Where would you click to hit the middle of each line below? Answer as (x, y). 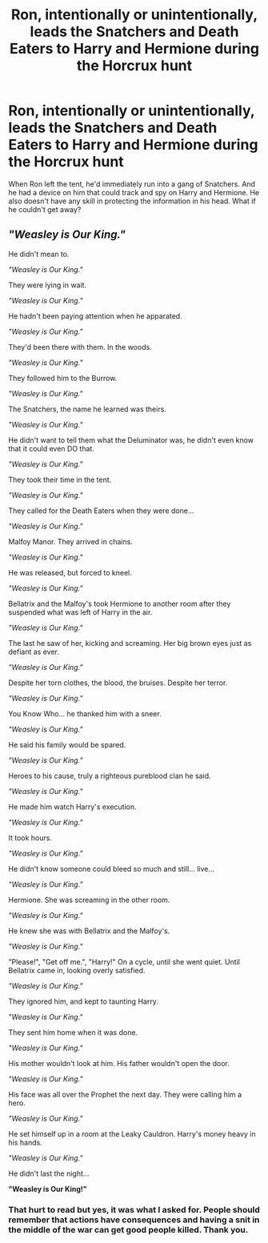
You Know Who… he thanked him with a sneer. (85, 713)
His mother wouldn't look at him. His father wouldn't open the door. (119, 1063)
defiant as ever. (34, 652)
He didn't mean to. (39, 254)
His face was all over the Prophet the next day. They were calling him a (125, 1094)
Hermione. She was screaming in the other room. (89, 900)
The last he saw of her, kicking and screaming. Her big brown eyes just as (130, 643)
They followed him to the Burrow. (63, 378)
